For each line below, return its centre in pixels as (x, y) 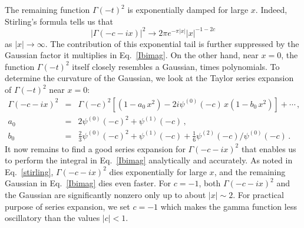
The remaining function (47, 9)
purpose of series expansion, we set (67, 206)
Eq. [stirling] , (29, 171)
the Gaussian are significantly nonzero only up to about (105, 194)
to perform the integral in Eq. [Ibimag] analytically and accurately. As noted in (149, 160)
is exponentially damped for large (188, 9)
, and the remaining (250, 171)
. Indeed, (271, 9)
